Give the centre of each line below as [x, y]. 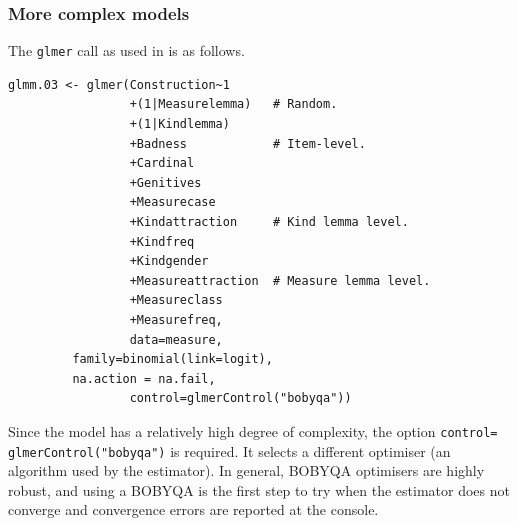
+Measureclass [176, 300]
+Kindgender [169, 261]
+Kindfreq [162, 241]
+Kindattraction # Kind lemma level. [269, 222]
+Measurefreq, [176, 320]
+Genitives [165, 182]
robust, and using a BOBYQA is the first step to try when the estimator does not [259, 489]
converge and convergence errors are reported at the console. [193, 509]
